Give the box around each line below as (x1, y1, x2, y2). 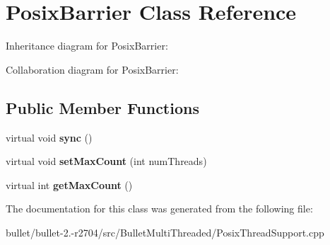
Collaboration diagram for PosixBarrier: (6, 62, 179, 76)
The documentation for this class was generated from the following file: (6, 201, 313, 216)
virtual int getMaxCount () (6, 177, 133, 192)
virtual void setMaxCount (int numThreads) (6, 154, 207, 169)
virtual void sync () (6, 130, 93, 144)
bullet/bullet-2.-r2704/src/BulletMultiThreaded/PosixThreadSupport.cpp (6, 224, 324, 239)
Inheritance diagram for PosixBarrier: (6, 38, 168, 53)
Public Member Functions (6, 96, 199, 118)
